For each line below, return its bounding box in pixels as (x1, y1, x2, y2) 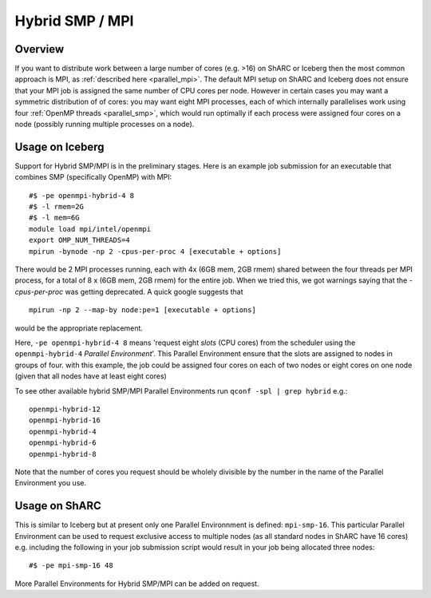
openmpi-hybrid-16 (29, 416, 101, 425)
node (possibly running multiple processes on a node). (14, 120, 195, 129)
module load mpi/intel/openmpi (29, 224, 152, 233)
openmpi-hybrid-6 (29, 438, 97, 447)
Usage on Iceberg (14, 140, 105, 153)
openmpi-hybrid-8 (29, 449, 97, 458)
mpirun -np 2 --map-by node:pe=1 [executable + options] (29, 306, 257, 315)
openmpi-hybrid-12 (29, 404, 101, 414)
